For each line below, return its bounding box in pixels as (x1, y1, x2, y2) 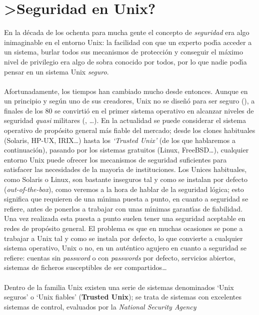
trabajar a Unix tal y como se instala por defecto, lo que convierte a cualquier (4, 232, 243, 243)
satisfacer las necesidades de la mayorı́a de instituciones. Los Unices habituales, (4, 164, 247, 174)
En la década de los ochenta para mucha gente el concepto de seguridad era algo (4, 27, 249, 37)
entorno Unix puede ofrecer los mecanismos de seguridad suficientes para (4, 154, 227, 164)
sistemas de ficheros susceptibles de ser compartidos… (4, 262, 167, 272)
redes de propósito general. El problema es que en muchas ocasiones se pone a (4, 223, 243, 233)
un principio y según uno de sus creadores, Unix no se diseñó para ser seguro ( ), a (4, 95, 255, 106)
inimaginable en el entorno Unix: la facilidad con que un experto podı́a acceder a (4, 36, 252, 47)
